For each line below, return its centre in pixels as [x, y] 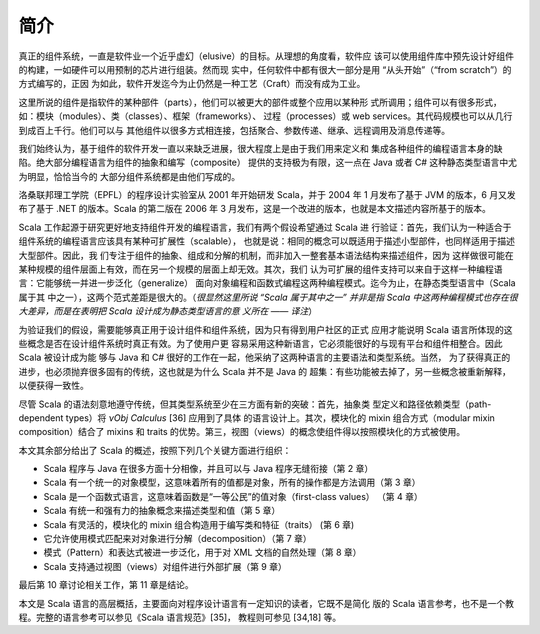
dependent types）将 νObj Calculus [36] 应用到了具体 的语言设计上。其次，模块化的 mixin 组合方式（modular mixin [256, 417]
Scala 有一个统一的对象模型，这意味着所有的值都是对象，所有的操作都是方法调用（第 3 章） [232, 482]
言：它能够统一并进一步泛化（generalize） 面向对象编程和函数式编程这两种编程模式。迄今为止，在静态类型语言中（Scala [267, 283]
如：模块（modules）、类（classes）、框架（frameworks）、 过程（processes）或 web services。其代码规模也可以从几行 [265, 116]
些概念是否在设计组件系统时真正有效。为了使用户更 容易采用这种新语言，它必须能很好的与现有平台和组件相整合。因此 [260, 343]
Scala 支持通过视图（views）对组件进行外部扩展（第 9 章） [165, 566]
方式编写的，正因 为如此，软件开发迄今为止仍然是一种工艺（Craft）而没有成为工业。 [192, 84]
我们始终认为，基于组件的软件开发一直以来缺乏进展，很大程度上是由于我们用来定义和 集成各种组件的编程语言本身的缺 [260, 148]
